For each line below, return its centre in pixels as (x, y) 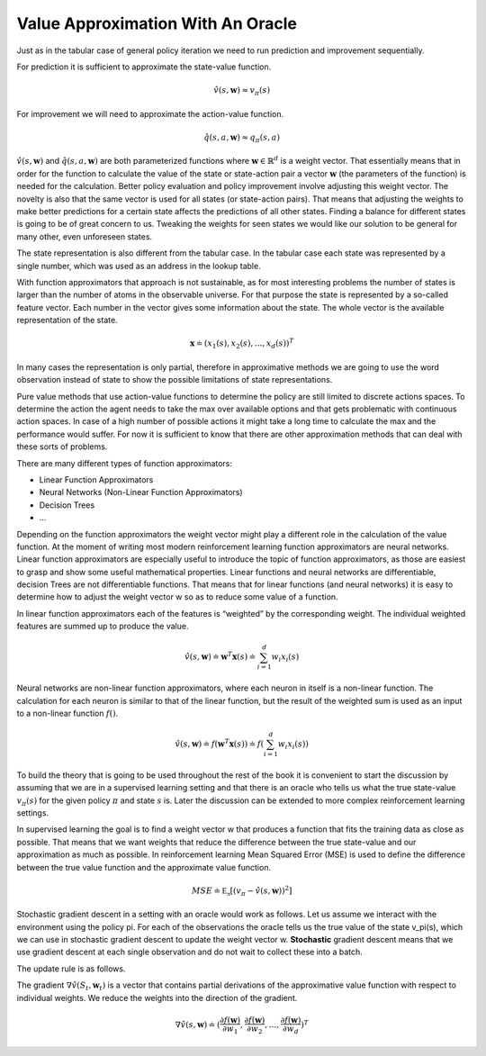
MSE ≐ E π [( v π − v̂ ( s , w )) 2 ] (242, 891)
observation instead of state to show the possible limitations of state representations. (175, 380)
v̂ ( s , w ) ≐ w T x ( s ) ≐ (220, 656)
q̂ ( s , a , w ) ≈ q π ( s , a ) (242, 138)
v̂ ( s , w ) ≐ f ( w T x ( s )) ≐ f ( (220, 743)
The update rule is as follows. (71, 969)
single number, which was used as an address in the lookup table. (139, 266)
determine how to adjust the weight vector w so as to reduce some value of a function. (177, 597)
